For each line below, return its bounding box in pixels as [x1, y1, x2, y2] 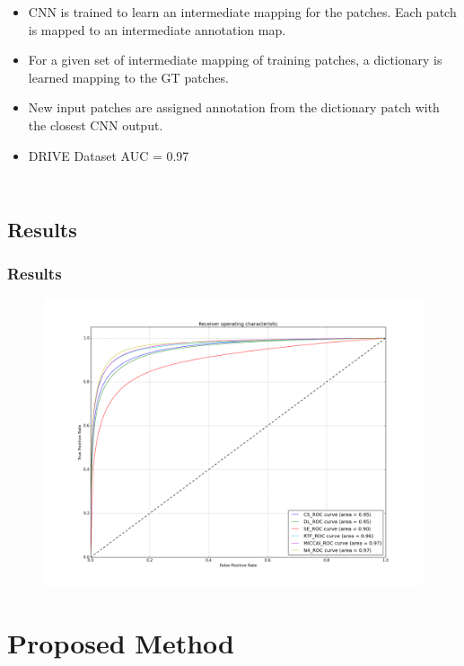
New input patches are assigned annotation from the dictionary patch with [28, 98, 440, 117]
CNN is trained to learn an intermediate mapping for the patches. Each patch [28, 3, 457, 21]
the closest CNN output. [28, 115, 163, 134]
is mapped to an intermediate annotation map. [28, 20, 286, 39]
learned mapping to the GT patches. [28, 67, 229, 86]
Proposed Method [7, 624, 234, 661]
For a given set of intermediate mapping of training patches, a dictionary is [28, 50, 442, 69]
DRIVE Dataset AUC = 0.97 [28, 146, 189, 164]
